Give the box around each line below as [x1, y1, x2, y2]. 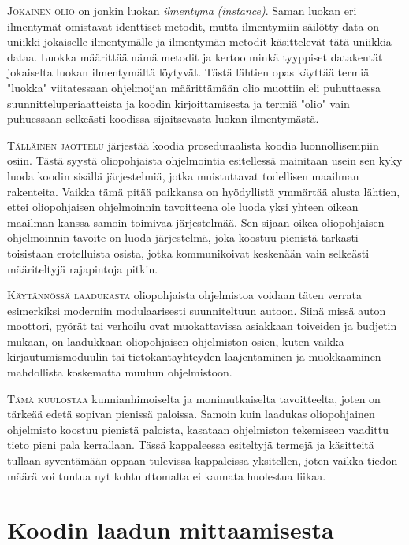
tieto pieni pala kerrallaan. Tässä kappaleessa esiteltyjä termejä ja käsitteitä [7, 436, 374, 453]
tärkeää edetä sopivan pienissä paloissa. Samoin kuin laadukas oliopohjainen [7, 406, 375, 422]
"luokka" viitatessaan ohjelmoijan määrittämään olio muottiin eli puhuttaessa [7, 79, 381, 95]
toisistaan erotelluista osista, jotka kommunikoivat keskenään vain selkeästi [7, 244, 370, 261]
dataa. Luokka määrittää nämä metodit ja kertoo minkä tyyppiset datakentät [7, 48, 383, 65]
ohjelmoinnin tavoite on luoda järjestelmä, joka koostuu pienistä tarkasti [7, 229, 359, 246]
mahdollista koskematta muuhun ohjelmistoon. [7, 364, 232, 380]
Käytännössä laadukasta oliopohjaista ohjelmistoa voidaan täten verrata [7, 287, 363, 303]
